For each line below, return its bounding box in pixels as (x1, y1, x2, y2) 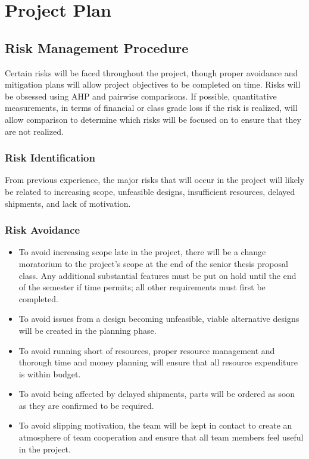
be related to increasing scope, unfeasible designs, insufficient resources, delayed (5, 185, 295, 197)
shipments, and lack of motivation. (5, 197, 131, 209)
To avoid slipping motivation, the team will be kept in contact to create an (18, 419, 292, 432)
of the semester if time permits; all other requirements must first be (18, 281, 266, 293)
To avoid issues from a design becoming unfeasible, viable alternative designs (18, 312, 299, 325)
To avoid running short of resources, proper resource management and (18, 344, 275, 356)
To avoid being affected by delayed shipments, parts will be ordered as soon (18, 387, 295, 400)
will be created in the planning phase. (18, 324, 157, 336)
